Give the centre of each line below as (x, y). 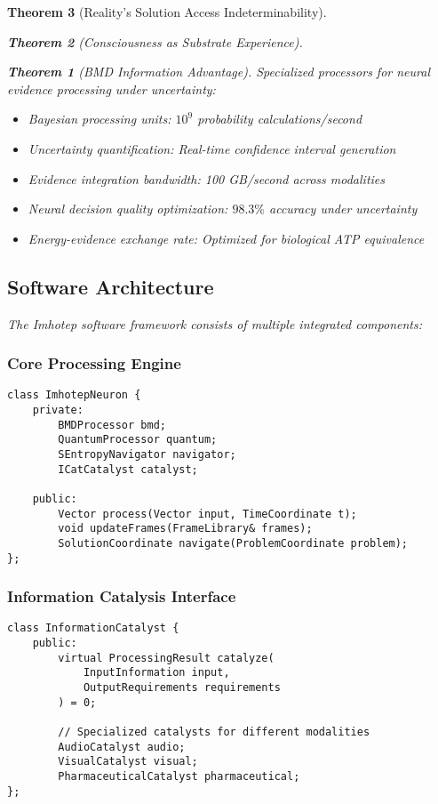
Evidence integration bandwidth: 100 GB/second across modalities (207, 178)
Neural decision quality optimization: (128, 209)
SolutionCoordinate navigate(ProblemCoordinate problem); (233, 543)
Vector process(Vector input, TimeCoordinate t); (207, 514)
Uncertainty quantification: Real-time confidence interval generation (212, 148)
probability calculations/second (280, 119)
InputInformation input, (156, 673)
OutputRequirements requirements (182, 688)
